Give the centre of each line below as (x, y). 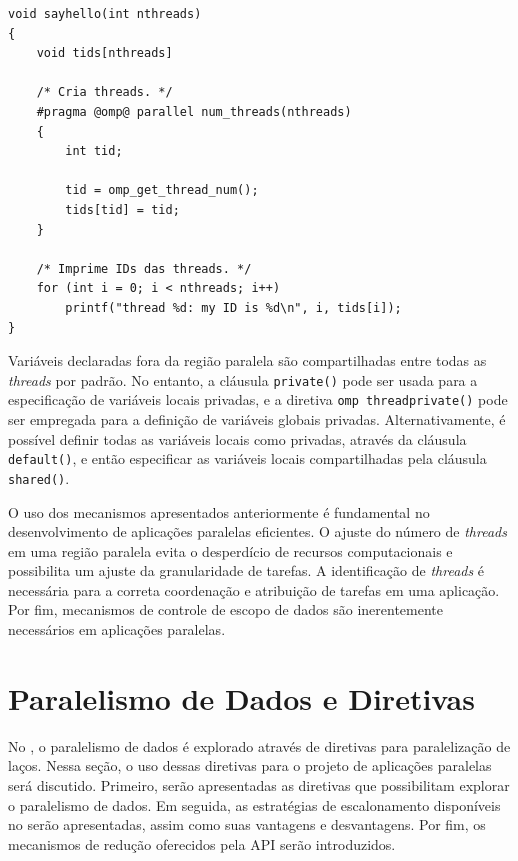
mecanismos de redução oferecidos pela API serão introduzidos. (202, 843)
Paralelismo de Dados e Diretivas (241, 697)
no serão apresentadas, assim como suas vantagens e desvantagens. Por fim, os (247, 824)
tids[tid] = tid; (122, 209)
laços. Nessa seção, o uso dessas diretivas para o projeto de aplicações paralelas (250, 765)
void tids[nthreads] (104, 53)
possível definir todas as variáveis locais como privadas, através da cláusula (237, 438)
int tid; (94, 151)
